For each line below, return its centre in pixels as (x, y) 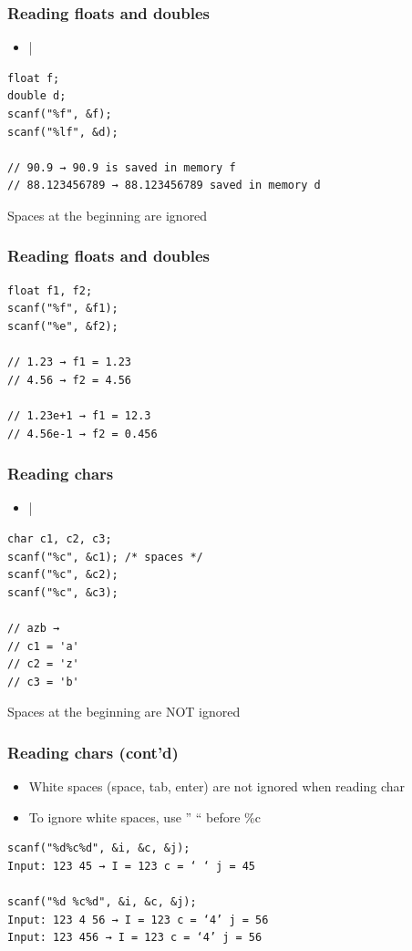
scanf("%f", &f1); (63, 309)
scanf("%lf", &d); (63, 132)
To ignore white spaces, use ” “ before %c (144, 817)
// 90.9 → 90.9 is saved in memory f (122, 167)
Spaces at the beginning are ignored (108, 215)
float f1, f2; (50, 290)
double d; (37, 96)
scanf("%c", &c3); (63, 592)
